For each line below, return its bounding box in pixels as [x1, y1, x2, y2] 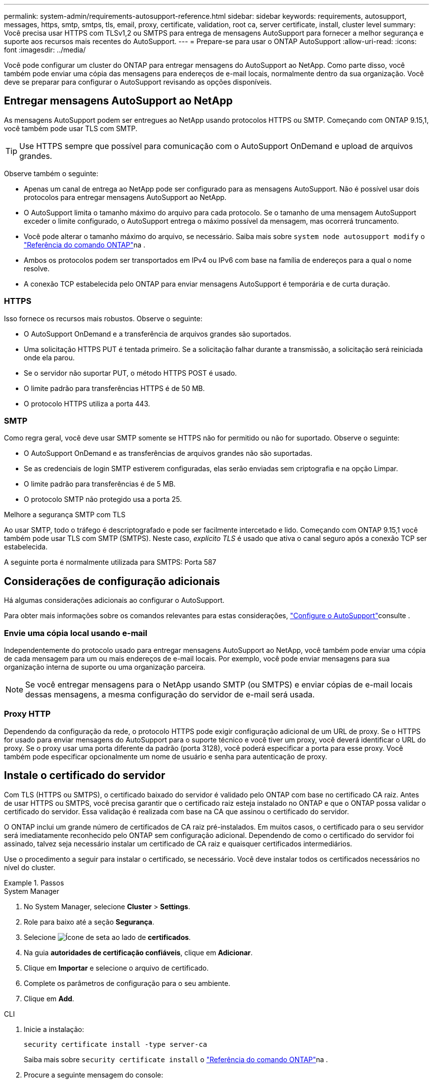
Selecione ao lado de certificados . [24, 933, 191, 941]
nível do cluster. [4, 863, 55, 872]
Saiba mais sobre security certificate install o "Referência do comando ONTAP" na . [24, 1055, 328, 1064]
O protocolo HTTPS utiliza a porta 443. [24, 399, 150, 408]
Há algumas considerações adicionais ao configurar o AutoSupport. [4, 596, 225, 605]
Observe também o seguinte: [4, 169, 98, 178]
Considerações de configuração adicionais [4, 575, 220, 588]
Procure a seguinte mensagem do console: [24, 1070, 164, 1079]
